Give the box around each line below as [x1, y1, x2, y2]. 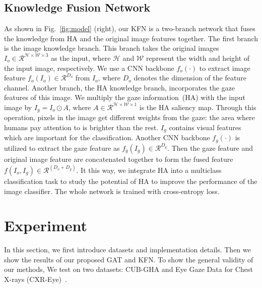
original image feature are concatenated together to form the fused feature [4, 153, 233, 164]
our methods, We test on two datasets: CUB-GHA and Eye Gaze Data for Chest [4, 264, 253, 274]
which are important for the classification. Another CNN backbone [4, 132, 210, 143]
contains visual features [169, 122, 241, 132]
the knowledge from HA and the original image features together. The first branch [4, 33, 258, 43]
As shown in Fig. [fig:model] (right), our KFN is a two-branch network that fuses [4, 23, 255, 34]
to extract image [199, 62, 250, 73]
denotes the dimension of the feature [134, 72, 246, 83]
